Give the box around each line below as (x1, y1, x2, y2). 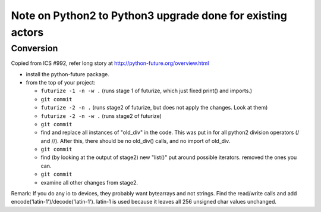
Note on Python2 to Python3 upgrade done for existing (11, 9, 288, 22)
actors (11, 26, 44, 39)
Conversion (11, 43, 58, 54)
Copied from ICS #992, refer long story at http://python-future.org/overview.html (11, 60, 209, 67)
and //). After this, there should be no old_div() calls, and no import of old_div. (40, 137, 231, 144)
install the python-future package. (26, 70, 109, 77)
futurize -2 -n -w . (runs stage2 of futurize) (40, 112, 162, 119)
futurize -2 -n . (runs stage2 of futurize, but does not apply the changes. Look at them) (40, 104, 268, 111)
